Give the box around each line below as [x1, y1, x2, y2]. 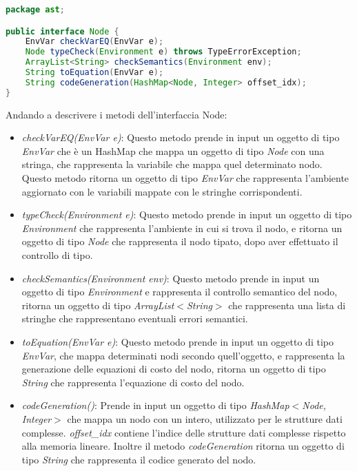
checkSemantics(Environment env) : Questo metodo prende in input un [21, 271, 320, 285]
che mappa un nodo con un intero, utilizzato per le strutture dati [67, 411, 343, 426]
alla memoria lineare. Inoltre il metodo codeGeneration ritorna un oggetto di [21, 439, 345, 453]
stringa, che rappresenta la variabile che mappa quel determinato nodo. [21, 157, 323, 171]
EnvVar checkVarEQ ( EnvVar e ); [25, 36, 164, 47]
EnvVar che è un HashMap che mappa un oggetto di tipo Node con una [21, 143, 325, 158]
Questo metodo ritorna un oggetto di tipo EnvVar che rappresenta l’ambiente [21, 171, 349, 185]
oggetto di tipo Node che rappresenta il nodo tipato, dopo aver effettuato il [21, 234, 338, 249]
